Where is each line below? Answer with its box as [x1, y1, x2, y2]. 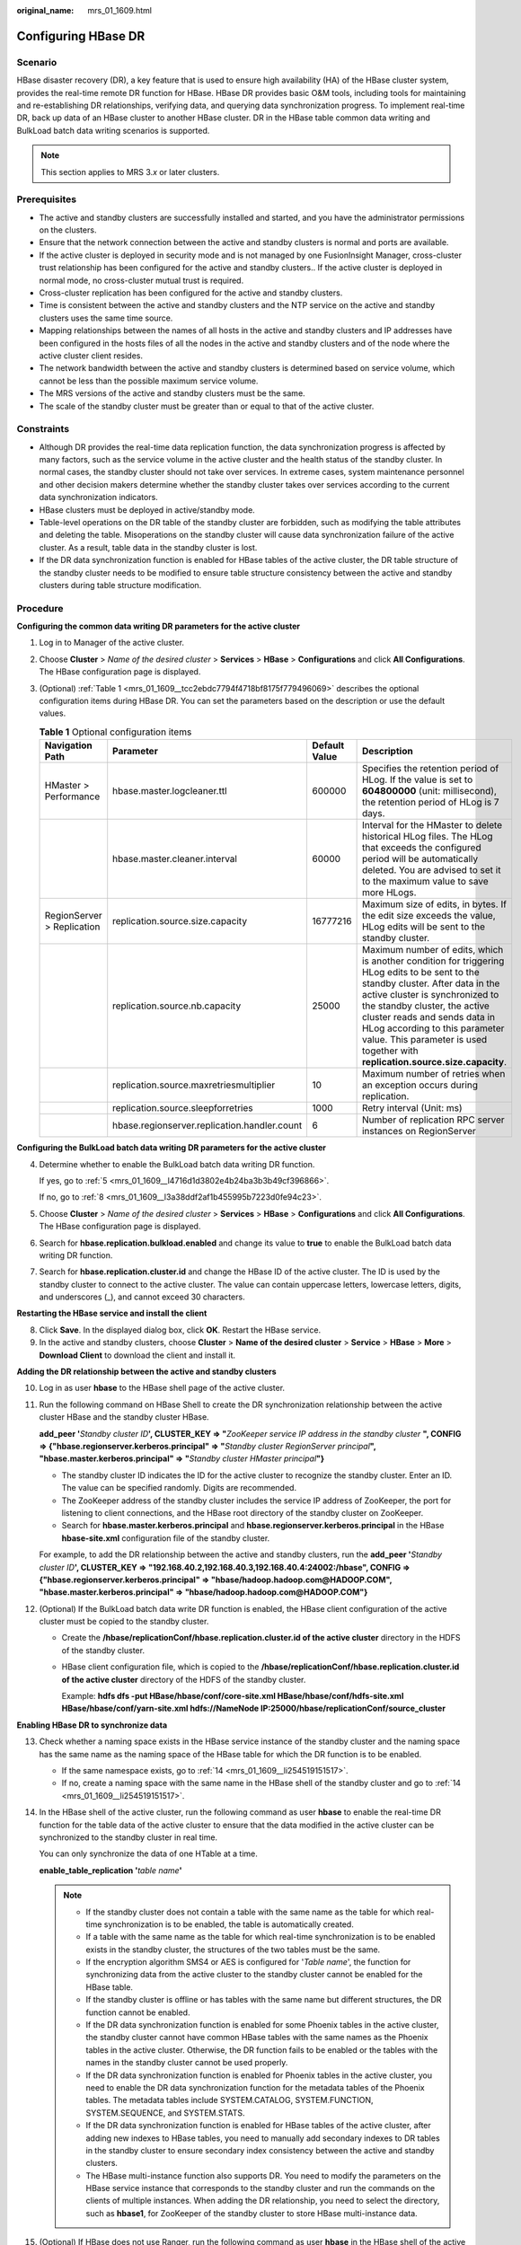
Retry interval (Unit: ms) [361, 1102, 463, 1114]
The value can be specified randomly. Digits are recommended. [61, 1483, 296, 1493]
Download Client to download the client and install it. [39, 1350, 236, 1360]
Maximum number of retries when [361, 1068, 506, 1080]
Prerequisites [16, 193, 76, 206]
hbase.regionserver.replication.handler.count [112, 1119, 303, 1131]
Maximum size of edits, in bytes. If [361, 898, 508, 911]
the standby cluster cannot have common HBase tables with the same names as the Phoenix [85, 2032, 428, 2043]
